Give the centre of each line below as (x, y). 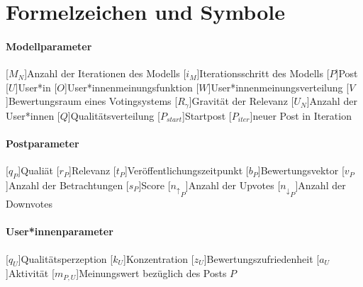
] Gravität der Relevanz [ (241, 101)
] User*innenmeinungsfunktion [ (132, 87)
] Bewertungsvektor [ (301, 170)
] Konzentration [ (158, 258)
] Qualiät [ (39, 170)
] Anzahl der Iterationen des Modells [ (105, 73)
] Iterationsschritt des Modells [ (263, 73)
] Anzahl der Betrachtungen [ (67, 185)
